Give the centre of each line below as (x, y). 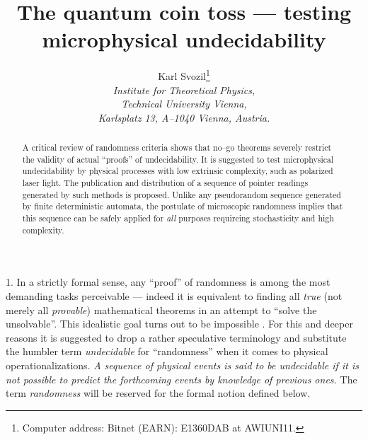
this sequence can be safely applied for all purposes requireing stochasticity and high (178, 218)
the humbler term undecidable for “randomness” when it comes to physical (167, 351)
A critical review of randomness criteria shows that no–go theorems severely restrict (177, 147)
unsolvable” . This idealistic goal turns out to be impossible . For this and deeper (179, 324)
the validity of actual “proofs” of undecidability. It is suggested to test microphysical (178, 159)
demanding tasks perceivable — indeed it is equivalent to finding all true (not (174, 295)
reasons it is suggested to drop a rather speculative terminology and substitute (176, 337)
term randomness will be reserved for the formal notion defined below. (158, 393)
